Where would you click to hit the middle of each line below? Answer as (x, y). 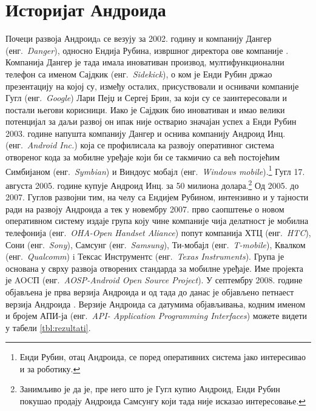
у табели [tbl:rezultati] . (48, 327)
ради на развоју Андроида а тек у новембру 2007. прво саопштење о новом (145, 209)
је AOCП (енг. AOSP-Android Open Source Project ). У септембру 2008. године (154, 280)
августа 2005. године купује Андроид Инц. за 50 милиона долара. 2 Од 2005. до (152, 184)
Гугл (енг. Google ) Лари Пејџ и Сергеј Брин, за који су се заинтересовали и (146, 98)
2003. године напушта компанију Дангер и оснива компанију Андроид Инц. (146, 133)
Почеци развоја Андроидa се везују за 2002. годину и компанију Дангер (139, 38)
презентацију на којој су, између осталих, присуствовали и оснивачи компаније (152, 86)
